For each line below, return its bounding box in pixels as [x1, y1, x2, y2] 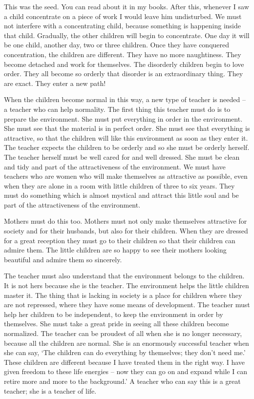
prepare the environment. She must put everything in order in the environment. [4, 113, 243, 124]
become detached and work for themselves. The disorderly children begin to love [4, 59, 244, 69]
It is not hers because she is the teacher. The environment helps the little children [4, 280, 249, 291]
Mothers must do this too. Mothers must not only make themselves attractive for [4, 216, 247, 226]
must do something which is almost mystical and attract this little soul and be [4, 190, 239, 200]
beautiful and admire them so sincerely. [4, 254, 122, 264]
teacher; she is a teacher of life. [4, 385, 97, 396]
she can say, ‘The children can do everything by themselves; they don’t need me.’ [4, 347, 246, 357]
